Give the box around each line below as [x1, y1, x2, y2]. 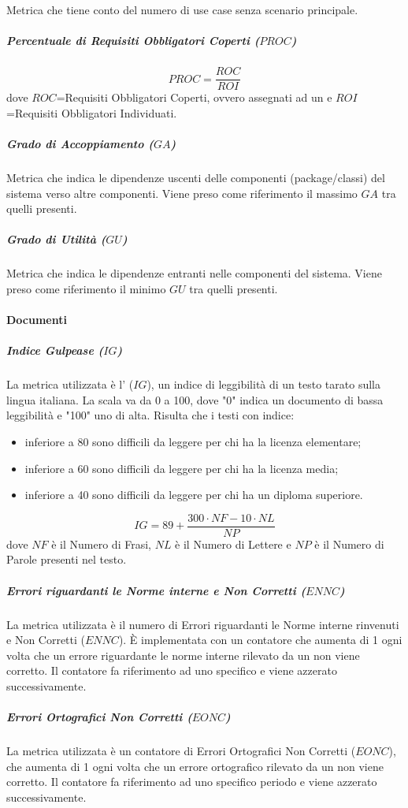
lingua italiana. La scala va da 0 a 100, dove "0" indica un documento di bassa [6, 391, 384, 408]
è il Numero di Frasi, [51, 535, 151, 552]
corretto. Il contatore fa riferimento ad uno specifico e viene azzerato [6, 662, 337, 679]
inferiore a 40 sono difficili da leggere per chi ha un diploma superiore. [24, 486, 363, 503]
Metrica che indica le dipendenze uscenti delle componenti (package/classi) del [6, 169, 385, 185]
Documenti [6, 311, 67, 328]
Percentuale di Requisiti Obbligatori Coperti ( [6, 32, 260, 49]
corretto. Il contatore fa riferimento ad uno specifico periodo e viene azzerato [6, 773, 377, 790]
